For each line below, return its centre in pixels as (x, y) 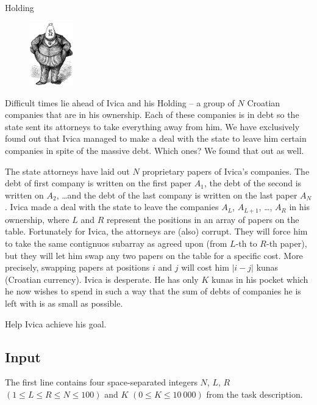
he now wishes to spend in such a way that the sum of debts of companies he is (153, 291)
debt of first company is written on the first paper (98, 183)
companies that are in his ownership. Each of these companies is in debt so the (152, 115)
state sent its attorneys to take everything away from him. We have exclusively (152, 126)
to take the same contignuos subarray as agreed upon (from (116, 243)
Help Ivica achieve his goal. (56, 323)
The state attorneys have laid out (67, 171)
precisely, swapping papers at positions (77, 267)
